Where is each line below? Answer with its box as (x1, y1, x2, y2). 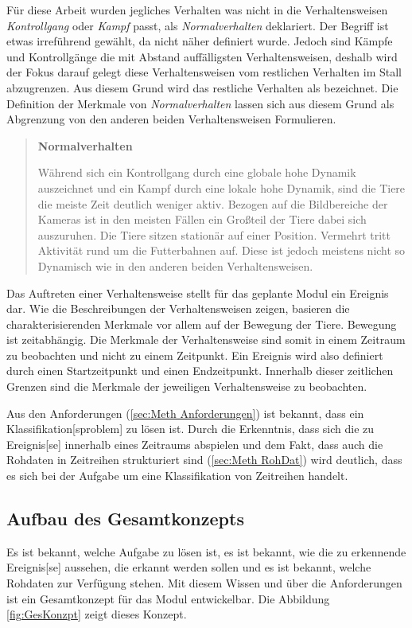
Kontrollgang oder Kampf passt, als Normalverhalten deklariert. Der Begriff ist (6, 17, 389, 33)
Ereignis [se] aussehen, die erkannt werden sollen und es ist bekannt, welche (6, 559, 371, 575)
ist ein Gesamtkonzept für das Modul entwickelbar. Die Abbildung (6, 590, 330, 607)
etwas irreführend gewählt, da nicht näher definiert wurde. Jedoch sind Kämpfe (6, 33, 393, 49)
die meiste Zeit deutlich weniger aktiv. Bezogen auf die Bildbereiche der (37, 195, 388, 212)
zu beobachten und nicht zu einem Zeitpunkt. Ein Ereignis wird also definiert (6, 346, 383, 363)
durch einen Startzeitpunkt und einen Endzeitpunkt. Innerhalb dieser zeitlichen (6, 362, 394, 379)
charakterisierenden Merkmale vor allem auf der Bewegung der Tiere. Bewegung (6, 315, 397, 332)
